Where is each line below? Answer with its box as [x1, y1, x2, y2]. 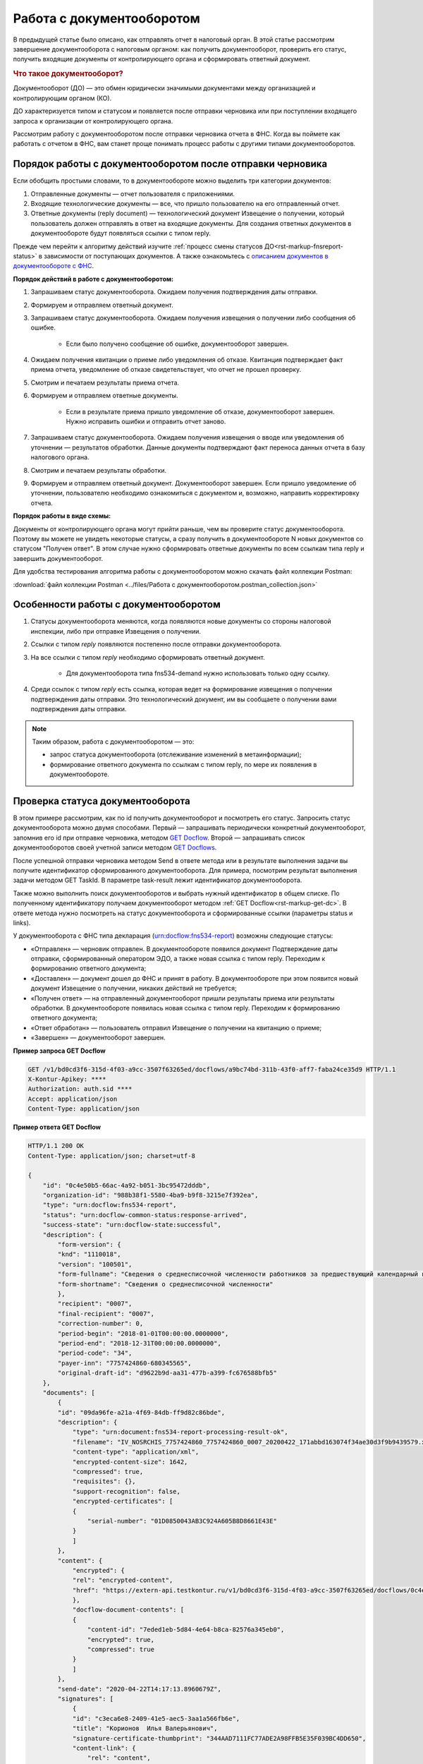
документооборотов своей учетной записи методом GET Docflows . [13, 843, 217, 852]
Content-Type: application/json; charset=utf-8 [27, 1152, 195, 1160]
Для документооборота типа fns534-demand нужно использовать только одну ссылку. [66, 669, 331, 677]
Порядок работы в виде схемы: [13, 512, 111, 520]
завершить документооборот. [13, 554, 104, 562]
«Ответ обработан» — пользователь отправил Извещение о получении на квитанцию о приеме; [30, 1023, 322, 1032]
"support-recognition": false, [72, 1487, 181, 1495]
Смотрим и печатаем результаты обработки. [30, 466, 167, 474]
